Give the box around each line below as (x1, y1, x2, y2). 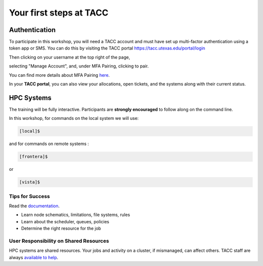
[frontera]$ (19, 154, 48, 160)
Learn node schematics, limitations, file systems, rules (21, 212, 130, 218)
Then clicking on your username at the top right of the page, (9, 54, 130, 60)
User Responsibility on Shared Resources (9, 237, 109, 244)
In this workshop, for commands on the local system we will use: (9, 116, 139, 121)
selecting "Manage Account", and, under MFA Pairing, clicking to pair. (9, 63, 149, 69)
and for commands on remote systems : (9, 141, 89, 147)
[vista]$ (19, 180, 40, 185)
